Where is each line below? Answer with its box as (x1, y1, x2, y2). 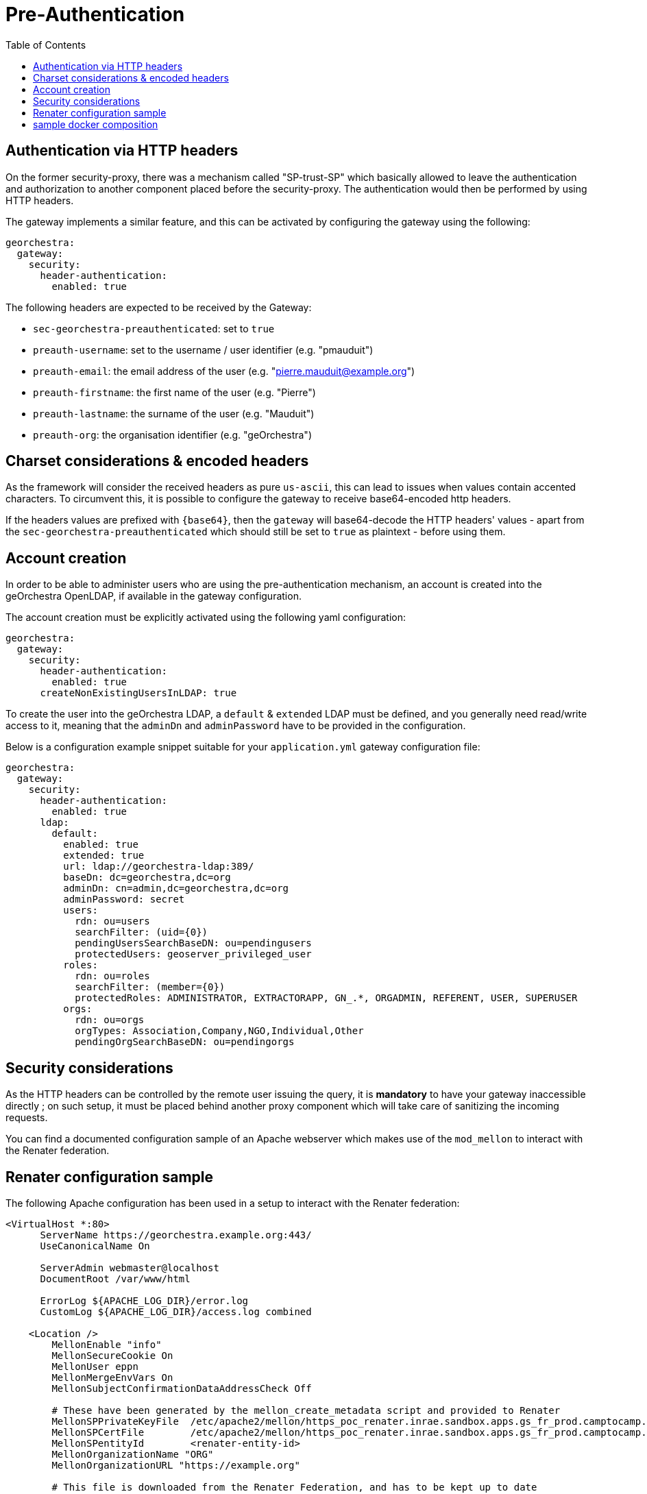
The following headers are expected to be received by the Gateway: (5, 301, 312, 313)
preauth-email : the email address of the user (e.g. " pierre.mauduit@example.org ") (33, 365, 415, 377)
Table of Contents (5, 38, 86, 51)
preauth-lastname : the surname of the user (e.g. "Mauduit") (33, 407, 315, 419)
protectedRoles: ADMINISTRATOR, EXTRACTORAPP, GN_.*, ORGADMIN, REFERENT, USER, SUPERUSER (75, 992, 578, 1004)
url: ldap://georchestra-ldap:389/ (63, 861, 254, 872)
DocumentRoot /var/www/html (40, 1273, 191, 1284)
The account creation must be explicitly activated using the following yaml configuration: (5, 611, 406, 624)
